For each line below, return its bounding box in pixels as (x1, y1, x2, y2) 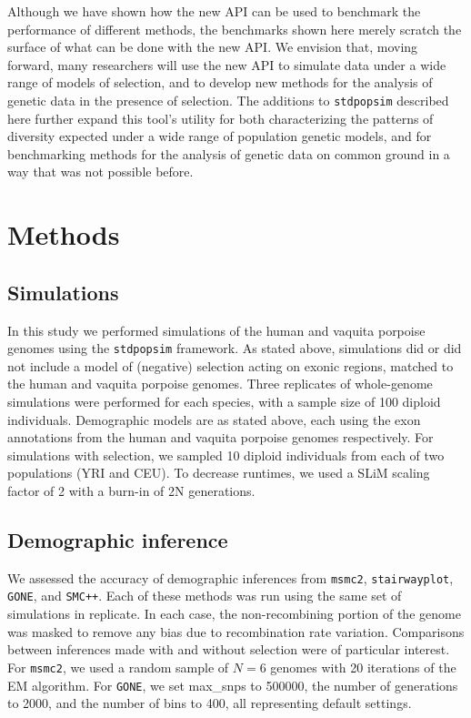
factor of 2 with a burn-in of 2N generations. (7, 480, 256, 500)
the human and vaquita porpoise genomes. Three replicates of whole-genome (7, 374, 433, 393)
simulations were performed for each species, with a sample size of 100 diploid (7, 392, 441, 411)
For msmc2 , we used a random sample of (7, 657, 229, 676)
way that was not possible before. (7, 162, 194, 181)
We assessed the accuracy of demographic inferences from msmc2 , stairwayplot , (7, 568, 454, 587)
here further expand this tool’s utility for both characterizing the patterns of (7, 108, 434, 127)
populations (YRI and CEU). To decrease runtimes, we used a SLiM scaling (7, 463, 430, 482)
